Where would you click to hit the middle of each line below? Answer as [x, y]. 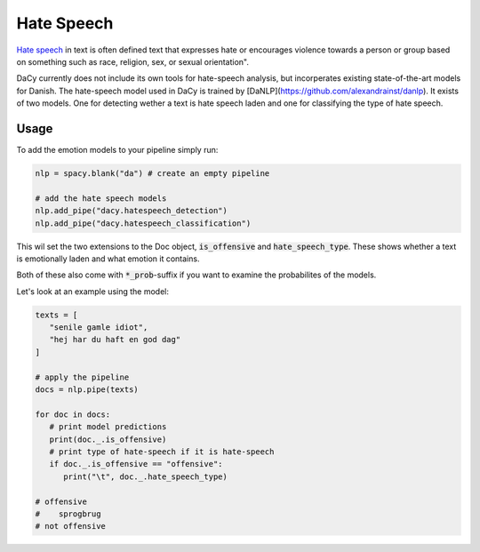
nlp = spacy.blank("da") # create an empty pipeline [152, 173]
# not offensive [71, 526]
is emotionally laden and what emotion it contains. [108, 259]
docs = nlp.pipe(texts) [87, 390]
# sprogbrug [68, 514]
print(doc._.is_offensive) [108, 439]
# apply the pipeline [82, 377]
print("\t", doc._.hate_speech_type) [146, 476]
